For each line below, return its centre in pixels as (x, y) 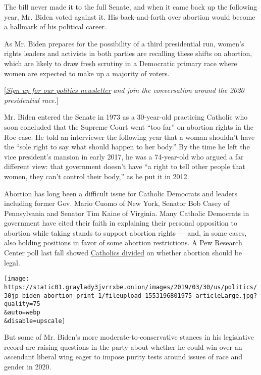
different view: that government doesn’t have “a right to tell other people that (125, 166)
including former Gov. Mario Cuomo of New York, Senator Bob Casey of (117, 203)
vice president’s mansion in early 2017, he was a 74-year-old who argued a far (124, 156)
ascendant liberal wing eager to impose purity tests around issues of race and (123, 357)
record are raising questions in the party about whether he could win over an (123, 346)
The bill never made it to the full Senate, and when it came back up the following (131, 7)
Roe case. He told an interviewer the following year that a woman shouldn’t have (129, 137)
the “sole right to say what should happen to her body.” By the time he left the (127, 147)
